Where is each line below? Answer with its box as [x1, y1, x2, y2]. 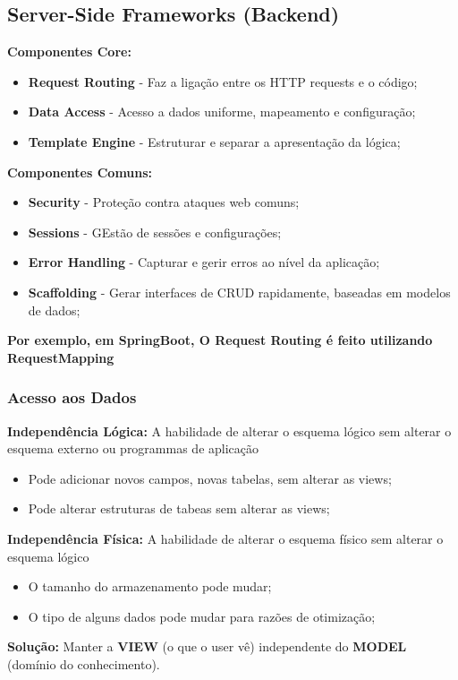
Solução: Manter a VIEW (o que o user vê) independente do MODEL [7, 637, 407, 656]
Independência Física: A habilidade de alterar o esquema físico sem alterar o [7, 529, 444, 547]
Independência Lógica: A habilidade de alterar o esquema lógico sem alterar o [7, 421, 452, 440]
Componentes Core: [7, 42, 131, 61]
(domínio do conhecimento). [7, 654, 160, 673]
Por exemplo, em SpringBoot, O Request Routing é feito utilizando [7, 331, 433, 349]
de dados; [28, 300, 81, 319]
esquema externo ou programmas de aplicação [7, 439, 259, 458]
